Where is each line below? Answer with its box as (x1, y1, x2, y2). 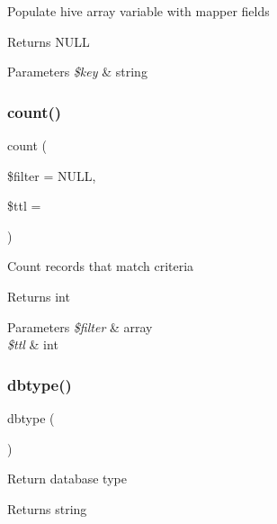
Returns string (7, 499, 87, 518)
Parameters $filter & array (7, 317, 153, 336)
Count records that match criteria (7, 257, 194, 276)
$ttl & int (7, 335, 58, 354)
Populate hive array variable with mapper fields (7, 2, 270, 20)
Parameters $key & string (7, 62, 147, 81)
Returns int (7, 286, 70, 305)
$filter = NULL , (7, 166, 96, 185)
